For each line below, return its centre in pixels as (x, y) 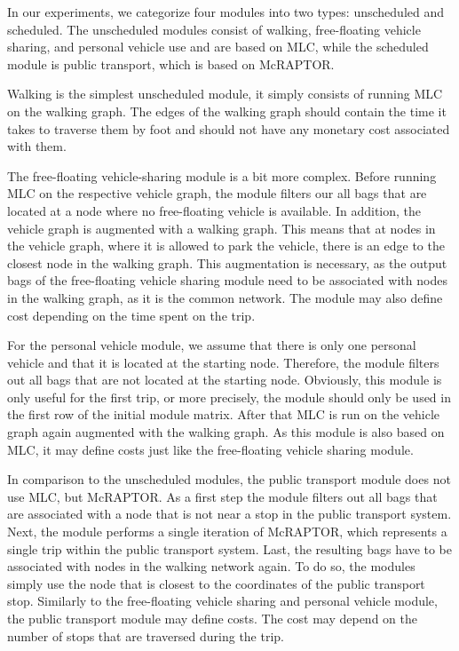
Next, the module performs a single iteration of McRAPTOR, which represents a (227, 532)
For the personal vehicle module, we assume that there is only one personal (212, 345)
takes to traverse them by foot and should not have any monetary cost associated (229, 128)
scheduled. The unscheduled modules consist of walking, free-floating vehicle (214, 29)
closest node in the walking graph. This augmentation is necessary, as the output (227, 262)
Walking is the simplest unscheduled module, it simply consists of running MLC (225, 94)
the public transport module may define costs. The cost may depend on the (212, 618)
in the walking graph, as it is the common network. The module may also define (225, 297)
